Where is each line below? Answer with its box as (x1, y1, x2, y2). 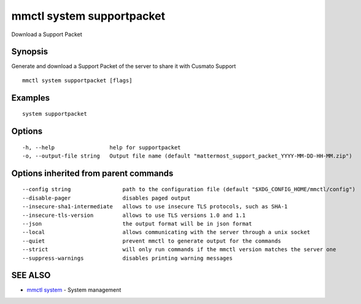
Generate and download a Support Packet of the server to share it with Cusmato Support (11, 63, 236, 70)
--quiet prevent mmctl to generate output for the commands (22, 237, 282, 245)
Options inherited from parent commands (11, 168, 174, 178)
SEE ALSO (11, 270, 51, 281)
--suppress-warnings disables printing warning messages (22, 254, 233, 262)
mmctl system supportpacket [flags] (22, 77, 133, 84)
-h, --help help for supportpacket (22, 144, 181, 151)
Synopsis (11, 47, 49, 57)
